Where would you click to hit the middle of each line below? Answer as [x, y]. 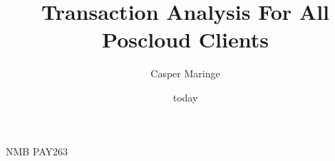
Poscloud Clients [185, 39]
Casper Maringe [185, 73]
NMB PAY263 [37, 151]
